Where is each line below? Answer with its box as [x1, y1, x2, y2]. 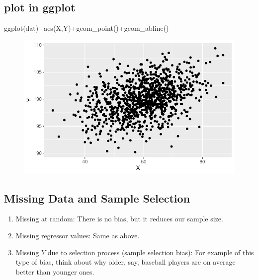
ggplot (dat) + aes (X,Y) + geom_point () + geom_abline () [4, 23, 169, 33]
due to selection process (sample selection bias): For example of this [47, 247, 254, 257]
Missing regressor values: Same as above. [15, 230, 140, 240]
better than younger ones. [15, 266, 94, 277]
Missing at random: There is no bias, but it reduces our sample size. [15, 213, 223, 224]
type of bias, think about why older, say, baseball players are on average [15, 257, 236, 267]
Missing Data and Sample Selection [4, 190, 190, 206]
